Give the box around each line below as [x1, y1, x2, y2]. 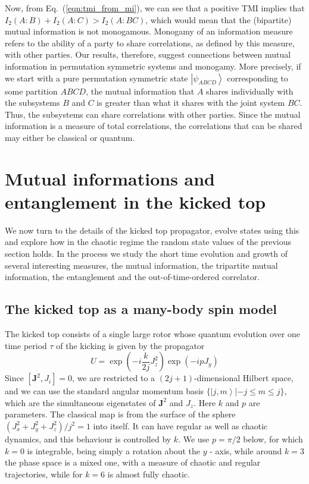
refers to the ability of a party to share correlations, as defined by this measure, [5, 36, 295, 49]
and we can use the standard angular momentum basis [5, 385, 204, 397]
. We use [178, 432, 210, 445]
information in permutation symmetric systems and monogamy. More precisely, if [5, 59, 301, 72]
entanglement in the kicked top [5, 189, 266, 213]
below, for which [243, 432, 303, 445]
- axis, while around [210, 444, 282, 457]
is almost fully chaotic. [107, 467, 190, 480]
